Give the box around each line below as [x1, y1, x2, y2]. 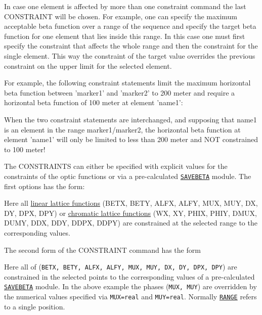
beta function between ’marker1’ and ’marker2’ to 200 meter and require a [4, 87, 235, 98]
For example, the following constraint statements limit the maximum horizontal [4, 77, 251, 88]
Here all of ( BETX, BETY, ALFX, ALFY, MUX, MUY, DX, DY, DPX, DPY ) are [4, 261, 237, 272]
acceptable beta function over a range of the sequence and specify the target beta [4, 21, 256, 31]
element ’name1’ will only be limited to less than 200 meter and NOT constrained [4, 134, 258, 145]
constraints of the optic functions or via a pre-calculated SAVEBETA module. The [4, 170, 251, 181]
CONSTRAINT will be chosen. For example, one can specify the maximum [4, 11, 237, 21]
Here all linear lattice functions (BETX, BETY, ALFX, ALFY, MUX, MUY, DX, [4, 198, 258, 208]
